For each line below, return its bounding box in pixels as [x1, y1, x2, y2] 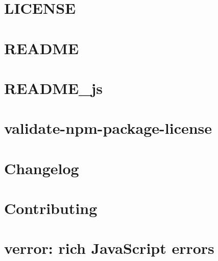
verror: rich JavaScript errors [4, 238, 214, 258]
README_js [4, 77, 103, 98]
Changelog [4, 157, 79, 178]
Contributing [4, 198, 98, 219]
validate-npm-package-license [4, 117, 212, 138]
